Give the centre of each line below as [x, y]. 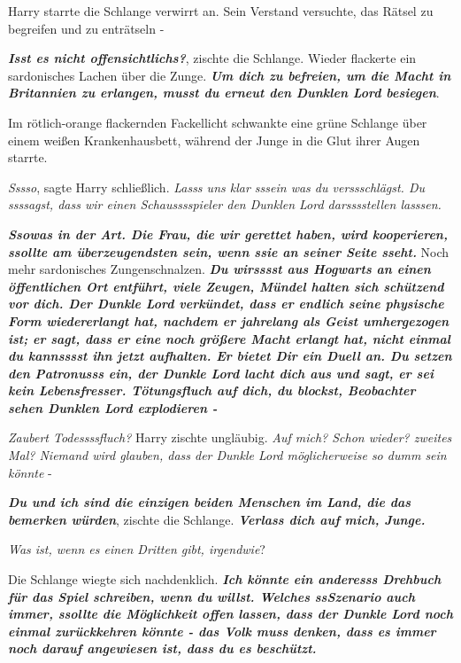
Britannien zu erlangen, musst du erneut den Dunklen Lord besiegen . [224, 93]
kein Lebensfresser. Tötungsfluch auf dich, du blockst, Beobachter [212, 390]
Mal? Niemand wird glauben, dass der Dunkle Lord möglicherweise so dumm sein [227, 455]
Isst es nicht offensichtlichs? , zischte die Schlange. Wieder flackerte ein [212, 58]
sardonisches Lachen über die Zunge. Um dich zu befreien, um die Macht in [230, 75]
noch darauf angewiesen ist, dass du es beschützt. [162, 648]
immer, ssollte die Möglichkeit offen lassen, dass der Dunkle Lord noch [230, 614]
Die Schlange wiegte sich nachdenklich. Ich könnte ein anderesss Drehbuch [225, 579]
